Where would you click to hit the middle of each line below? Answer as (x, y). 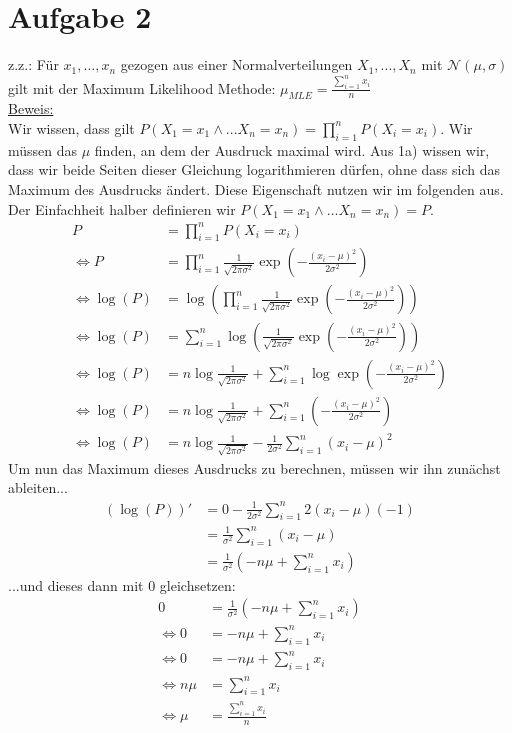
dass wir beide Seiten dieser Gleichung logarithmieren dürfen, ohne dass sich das (254, 169)
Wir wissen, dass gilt (71, 127)
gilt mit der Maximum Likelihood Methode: (142, 87)
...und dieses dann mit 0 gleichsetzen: (122, 584)
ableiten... (38, 487)
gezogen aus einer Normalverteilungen (236, 64)
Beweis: (31, 108)
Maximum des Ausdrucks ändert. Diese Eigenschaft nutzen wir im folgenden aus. (256, 188)
